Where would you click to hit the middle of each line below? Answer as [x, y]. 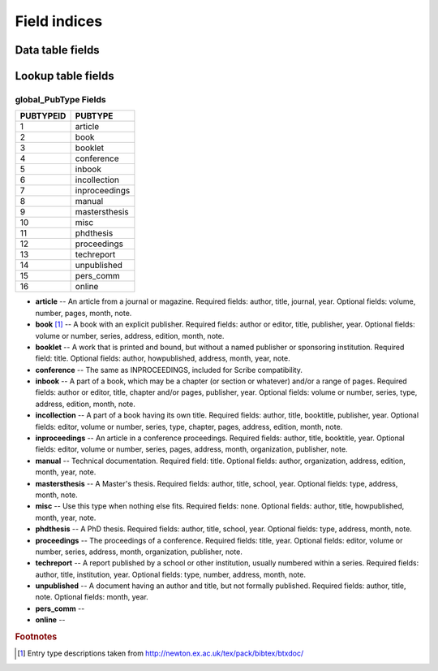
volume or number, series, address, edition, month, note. [130, 335]
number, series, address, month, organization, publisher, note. [139, 552]
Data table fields [58, 50]
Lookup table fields [64, 76]
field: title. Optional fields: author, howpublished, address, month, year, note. [163, 358]
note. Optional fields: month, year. [92, 597]
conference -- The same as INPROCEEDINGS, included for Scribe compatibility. [169, 370]
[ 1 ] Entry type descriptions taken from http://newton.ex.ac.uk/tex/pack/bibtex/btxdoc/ [161, 653]
